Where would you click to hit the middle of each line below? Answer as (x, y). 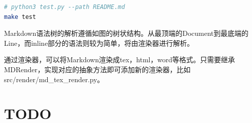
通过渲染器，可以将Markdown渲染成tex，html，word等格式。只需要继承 (120, 60)
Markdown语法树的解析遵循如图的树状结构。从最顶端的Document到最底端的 (126, 33)
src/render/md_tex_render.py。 (54, 79)
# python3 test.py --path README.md (65, 7)
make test (20, 17)
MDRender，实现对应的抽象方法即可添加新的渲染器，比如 (97, 69)
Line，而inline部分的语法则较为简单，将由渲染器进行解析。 (99, 43)
